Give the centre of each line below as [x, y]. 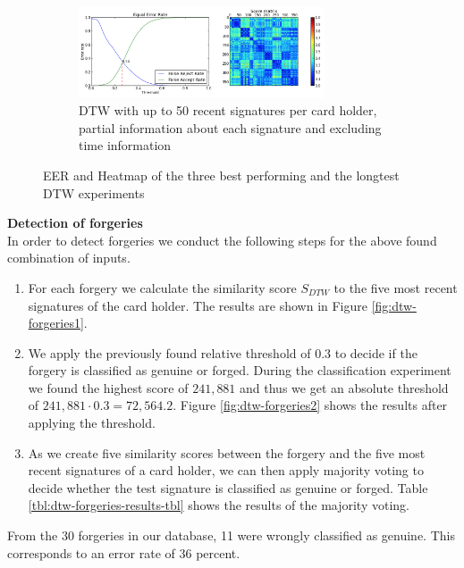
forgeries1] [56, 323]
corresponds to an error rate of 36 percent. [124, 552]
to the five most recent [396, 287]
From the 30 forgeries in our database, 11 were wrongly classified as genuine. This [231, 535]
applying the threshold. [92, 423]
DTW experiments [94, 192]
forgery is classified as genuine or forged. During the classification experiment [240, 370]
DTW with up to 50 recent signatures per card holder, [228, 110]
